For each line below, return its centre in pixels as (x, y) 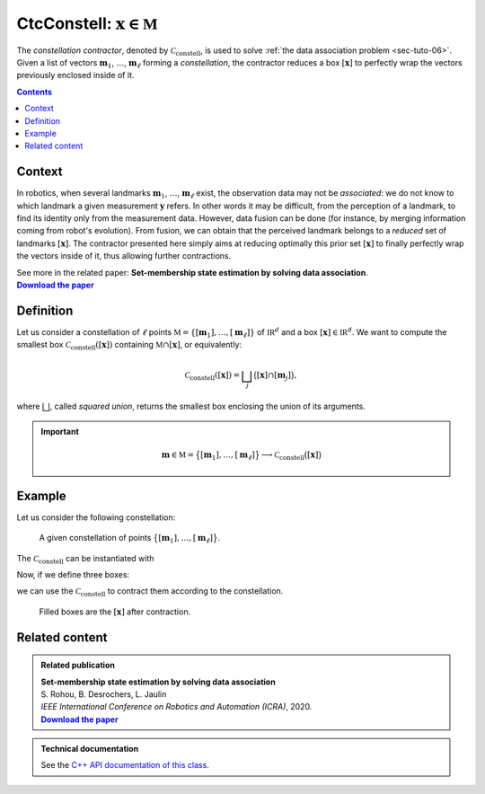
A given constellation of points (95, 538)
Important (60, 431)
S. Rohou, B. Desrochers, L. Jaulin (104, 694)
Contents (35, 92)
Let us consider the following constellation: (96, 517)
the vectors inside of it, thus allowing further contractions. (124, 256)
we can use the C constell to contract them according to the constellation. (150, 592)
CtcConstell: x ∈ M (88, 23)
